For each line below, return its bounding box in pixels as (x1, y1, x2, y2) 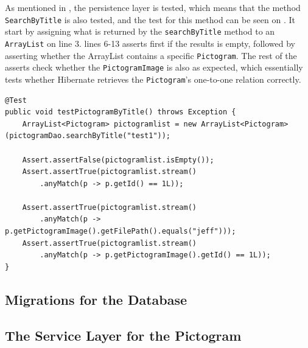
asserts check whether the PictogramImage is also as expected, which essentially (5, 61, 303, 74)
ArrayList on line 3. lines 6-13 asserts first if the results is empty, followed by (5, 37, 295, 49)
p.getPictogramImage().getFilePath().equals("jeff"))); (5, 227, 236, 236)
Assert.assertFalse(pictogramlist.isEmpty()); (22, 155, 214, 164)
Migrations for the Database (5, 290, 187, 308)
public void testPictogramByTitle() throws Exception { (5, 108, 236, 117)
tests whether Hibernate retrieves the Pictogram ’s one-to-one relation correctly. (5, 72, 301, 85)
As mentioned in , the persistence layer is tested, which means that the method (5, 1, 301, 13)
